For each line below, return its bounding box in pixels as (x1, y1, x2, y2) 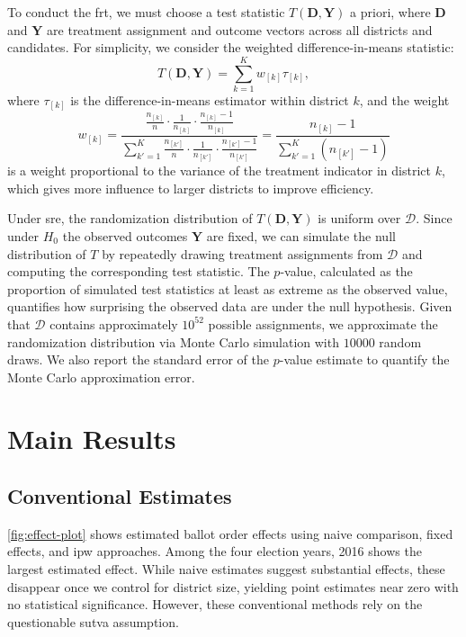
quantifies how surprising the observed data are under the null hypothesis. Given (7, 297, 453, 316)
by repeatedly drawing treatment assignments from (102, 244, 383, 263)
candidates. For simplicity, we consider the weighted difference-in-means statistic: (7, 38, 454, 57)
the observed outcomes (62, 226, 188, 245)
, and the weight (359, 90, 450, 109)
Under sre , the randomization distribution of (7, 209, 253, 228)
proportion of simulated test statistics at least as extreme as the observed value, (7, 279, 448, 298)
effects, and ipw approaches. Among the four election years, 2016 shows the (7, 542, 422, 561)
